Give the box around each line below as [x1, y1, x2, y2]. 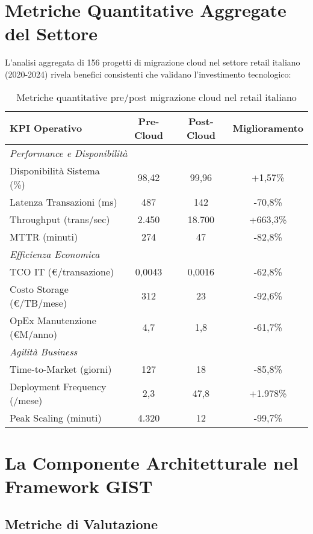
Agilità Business [10, 344, 78, 358]
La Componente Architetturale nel [5, 450, 299, 474]
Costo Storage [10, 281, 69, 296]
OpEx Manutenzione [10, 313, 96, 327]
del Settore [5, 21, 98, 46]
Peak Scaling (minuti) [10, 410, 102, 425]
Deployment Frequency [10, 379, 107, 393]
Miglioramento [232, 121, 303, 135]
